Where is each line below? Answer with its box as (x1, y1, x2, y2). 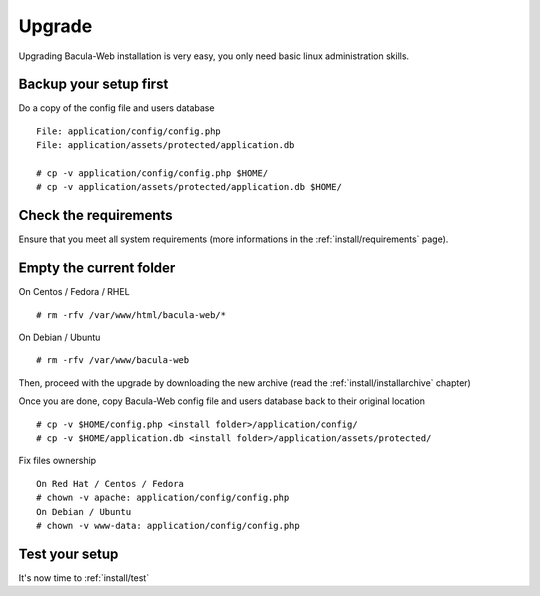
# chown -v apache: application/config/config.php (36, 492, 290, 504)
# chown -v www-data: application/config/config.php (36, 520, 300, 531)
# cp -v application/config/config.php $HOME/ (36, 168, 269, 179)
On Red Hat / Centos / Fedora (36, 478, 185, 489)
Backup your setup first (18, 76, 169, 93)
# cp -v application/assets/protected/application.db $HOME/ (36, 181, 342, 193)
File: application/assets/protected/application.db (36, 140, 295, 151)
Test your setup (18, 545, 119, 562)
